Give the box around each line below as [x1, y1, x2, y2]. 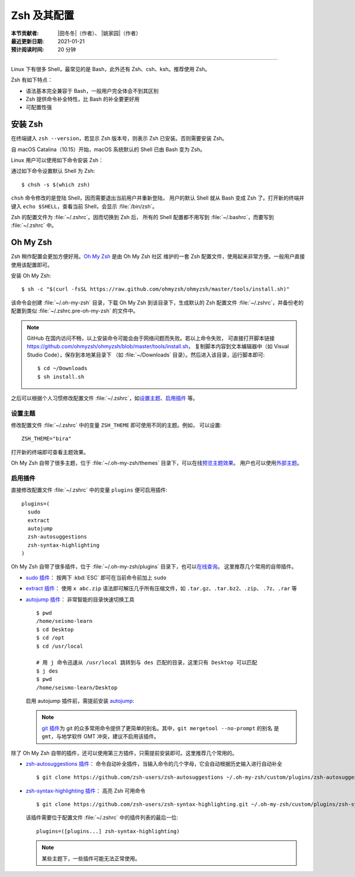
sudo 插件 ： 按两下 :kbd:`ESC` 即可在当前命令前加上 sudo [25, 574, 167, 581]
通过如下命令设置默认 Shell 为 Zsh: [11, 168, 95, 175]
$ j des [36, 667, 59, 674]
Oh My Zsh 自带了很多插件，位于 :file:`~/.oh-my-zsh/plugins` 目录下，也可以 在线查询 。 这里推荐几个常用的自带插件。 [11, 563, 297, 570]
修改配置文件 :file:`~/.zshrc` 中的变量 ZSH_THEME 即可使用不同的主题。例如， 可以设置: [11, 422, 222, 429]
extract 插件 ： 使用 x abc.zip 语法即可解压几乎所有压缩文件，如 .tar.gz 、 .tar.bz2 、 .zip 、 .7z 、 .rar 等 [25, 585, 297, 592]
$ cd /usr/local [36, 643, 83, 650]
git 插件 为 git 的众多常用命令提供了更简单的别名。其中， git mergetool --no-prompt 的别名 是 [41, 724, 279, 731]
